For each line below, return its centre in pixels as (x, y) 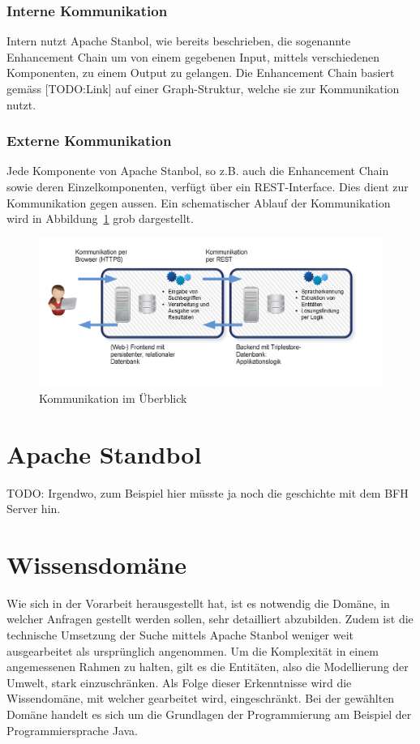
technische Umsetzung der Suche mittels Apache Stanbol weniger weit (180, 635)
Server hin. (34, 509)
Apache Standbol (104, 453)
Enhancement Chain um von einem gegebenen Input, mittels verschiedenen (193, 56)
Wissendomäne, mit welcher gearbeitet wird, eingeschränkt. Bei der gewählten (201, 698)
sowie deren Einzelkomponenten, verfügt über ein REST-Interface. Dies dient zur (208, 186)
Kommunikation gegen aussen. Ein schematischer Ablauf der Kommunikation (199, 202)
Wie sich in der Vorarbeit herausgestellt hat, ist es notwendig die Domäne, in (198, 603)
